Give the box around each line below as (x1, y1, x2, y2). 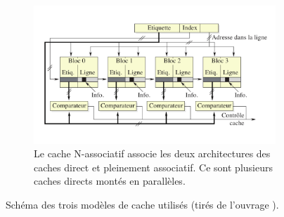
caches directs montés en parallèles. (34, 173, 186, 188)
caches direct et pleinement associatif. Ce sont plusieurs (34, 159, 273, 174)
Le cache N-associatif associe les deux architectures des (34, 146, 271, 161)
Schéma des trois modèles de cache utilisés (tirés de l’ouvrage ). (6, 197, 279, 211)
